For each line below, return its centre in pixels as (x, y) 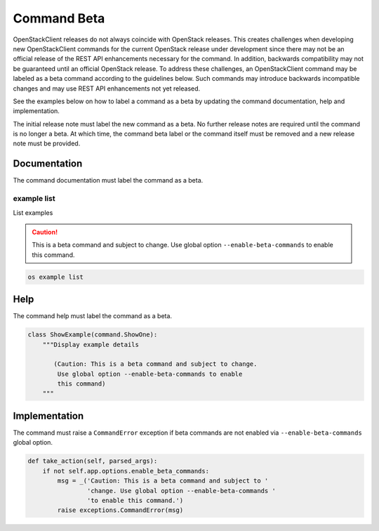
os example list (56, 277)
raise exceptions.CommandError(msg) (120, 510)
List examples (33, 212)
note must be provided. (47, 143)
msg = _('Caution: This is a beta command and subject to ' (163, 481)
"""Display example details (91, 345)
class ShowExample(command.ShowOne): (93, 335)
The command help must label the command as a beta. (92, 316)
